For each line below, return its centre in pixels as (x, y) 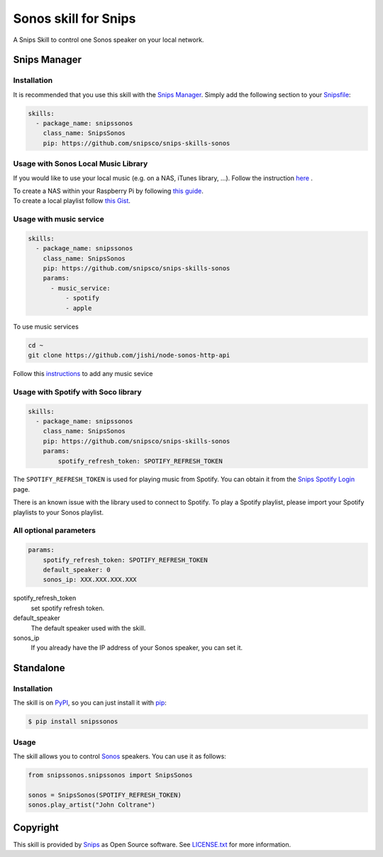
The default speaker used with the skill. (88, 628)
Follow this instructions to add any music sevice (83, 374)
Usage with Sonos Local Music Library (81, 164)
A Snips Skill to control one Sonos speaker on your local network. (109, 40)
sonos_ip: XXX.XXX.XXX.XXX (90, 580)
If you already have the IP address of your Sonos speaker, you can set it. (137, 648)
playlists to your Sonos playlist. (59, 512)
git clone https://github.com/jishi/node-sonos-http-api (129, 355)
